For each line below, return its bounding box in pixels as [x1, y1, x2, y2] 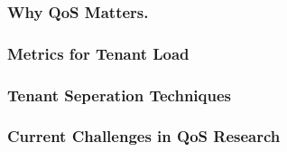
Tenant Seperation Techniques [7, 83, 232, 106]
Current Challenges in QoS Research [7, 125, 281, 147]
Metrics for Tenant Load [7, 42, 190, 64]
